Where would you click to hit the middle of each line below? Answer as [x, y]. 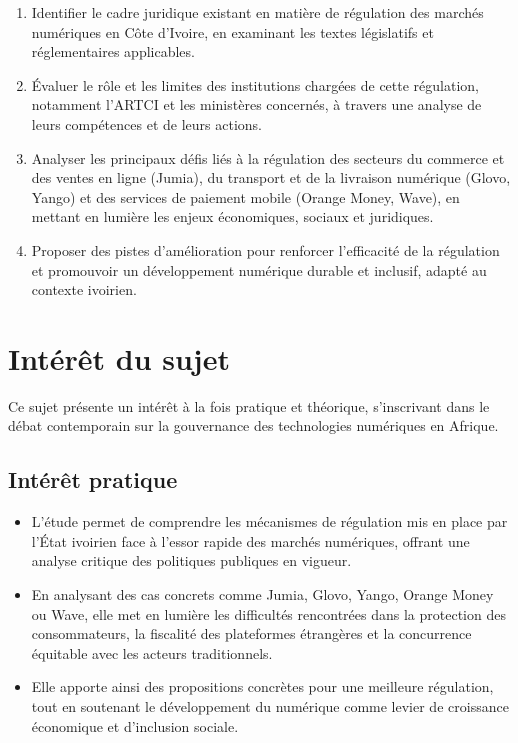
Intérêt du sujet [119, 357]
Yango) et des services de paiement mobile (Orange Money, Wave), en [245, 196]
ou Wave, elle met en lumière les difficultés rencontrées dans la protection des [268, 613]
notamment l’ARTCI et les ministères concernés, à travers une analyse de [256, 104]
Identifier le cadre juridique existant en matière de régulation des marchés [257, 12]
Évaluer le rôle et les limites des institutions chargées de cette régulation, [255, 84]
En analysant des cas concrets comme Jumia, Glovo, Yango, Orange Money [262, 594]
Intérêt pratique [93, 479]
